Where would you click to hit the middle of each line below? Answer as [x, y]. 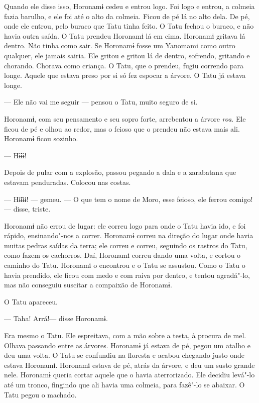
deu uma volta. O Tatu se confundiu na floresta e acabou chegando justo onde [124, 355]
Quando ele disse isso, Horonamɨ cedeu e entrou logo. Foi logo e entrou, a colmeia [129, 6]
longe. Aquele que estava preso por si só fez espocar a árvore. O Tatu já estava [125, 75]
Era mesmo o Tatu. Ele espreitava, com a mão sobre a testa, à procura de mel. [125, 335]
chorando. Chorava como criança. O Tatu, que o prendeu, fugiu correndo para [124, 65]
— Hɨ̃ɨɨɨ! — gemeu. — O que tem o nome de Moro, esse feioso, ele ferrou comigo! [128, 199]
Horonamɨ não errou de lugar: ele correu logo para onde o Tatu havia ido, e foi [125, 225]
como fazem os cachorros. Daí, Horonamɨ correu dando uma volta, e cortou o [122, 255]
